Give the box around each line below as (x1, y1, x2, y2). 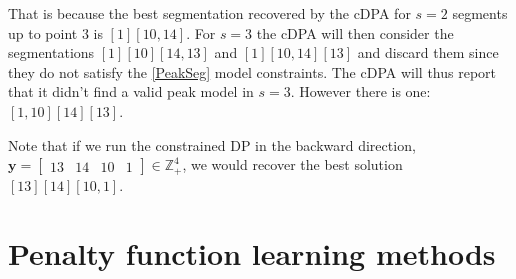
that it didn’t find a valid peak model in (8, 81, 254, 102)
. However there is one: (290, 81, 431, 102)
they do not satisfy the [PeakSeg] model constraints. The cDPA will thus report (8, 61, 496, 82)
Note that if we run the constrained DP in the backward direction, (8, 134, 416, 155)
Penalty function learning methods (8, 233, 496, 274)
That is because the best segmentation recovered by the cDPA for (8, 3, 411, 23)
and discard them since (357, 42, 499, 63)
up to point (8, 22, 78, 43)
